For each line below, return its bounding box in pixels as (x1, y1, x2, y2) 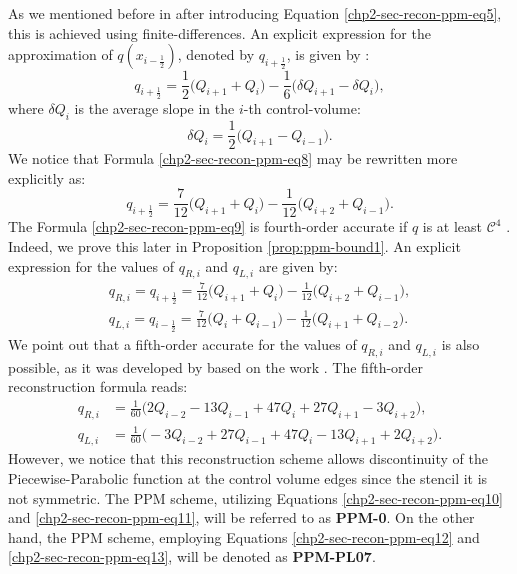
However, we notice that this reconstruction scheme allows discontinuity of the (8, 448, 488, 469)
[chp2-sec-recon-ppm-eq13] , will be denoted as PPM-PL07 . (8, 546, 376, 567)
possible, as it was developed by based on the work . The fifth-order (8, 356, 424, 377)
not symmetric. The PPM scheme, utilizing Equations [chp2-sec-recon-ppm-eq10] (8, 487, 503, 508)
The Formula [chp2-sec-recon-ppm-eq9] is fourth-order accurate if (8, 216, 408, 237)
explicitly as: (8, 167, 86, 188)
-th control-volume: (243, 98, 361, 119)
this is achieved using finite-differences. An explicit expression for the (8, 22, 431, 43)
